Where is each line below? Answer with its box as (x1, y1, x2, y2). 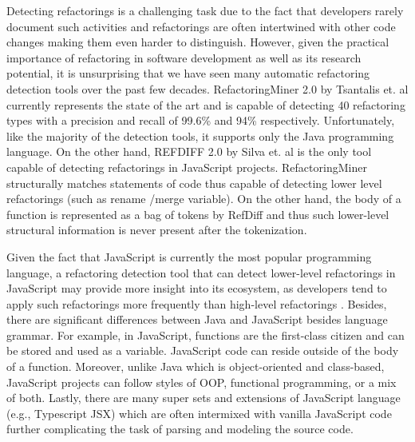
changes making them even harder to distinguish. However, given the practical (6, 34, 389, 50)
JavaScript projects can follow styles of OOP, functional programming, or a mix (6, 373, 397, 390)
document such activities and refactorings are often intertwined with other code (6, 18, 396, 34)
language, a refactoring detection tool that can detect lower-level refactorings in (6, 264, 396, 281)
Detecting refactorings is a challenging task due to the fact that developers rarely (6, 2, 404, 18)
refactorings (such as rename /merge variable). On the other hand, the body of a (6, 190, 401, 207)
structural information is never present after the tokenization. (6, 221, 307, 238)
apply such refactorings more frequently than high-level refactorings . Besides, (6, 295, 387, 312)
